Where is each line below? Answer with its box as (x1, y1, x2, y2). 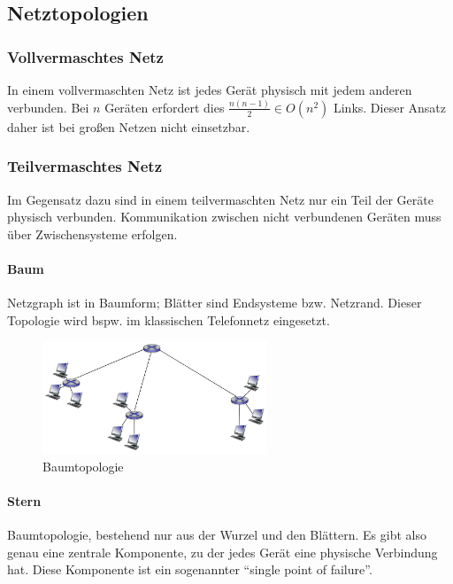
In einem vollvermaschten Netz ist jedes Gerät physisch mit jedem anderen (7, 81, 412, 98)
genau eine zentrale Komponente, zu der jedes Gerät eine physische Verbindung (7, 542, 438, 561)
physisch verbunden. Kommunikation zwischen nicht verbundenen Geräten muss (7, 207, 441, 226)
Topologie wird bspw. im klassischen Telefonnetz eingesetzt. (7, 310, 330, 329)
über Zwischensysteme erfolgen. (7, 224, 178, 243)
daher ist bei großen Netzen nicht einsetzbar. (7, 117, 250, 136)
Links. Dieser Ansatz (333, 97, 447, 116)
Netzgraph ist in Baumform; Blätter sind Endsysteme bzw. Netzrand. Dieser (7, 293, 422, 312)
